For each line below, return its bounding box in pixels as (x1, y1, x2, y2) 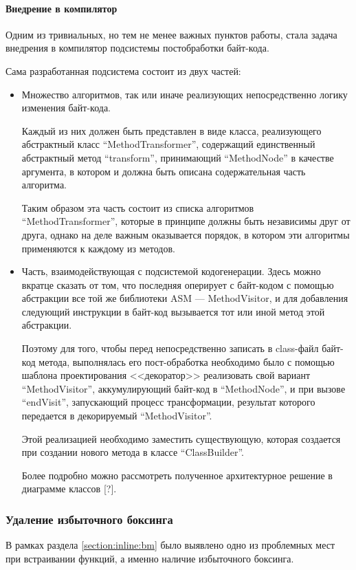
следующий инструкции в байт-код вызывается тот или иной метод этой (21, 304, 325, 318)
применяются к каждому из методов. (21, 241, 175, 255)
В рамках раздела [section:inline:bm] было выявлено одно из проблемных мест (5, 538, 335, 552)
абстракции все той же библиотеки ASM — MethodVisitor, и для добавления (21, 291, 348, 305)
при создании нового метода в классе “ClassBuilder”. (21, 445, 244, 459)
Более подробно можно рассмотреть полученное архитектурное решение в (21, 468, 333, 482)
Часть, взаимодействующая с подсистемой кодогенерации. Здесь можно (21, 264, 321, 278)
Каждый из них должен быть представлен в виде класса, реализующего (21, 123, 322, 138)
